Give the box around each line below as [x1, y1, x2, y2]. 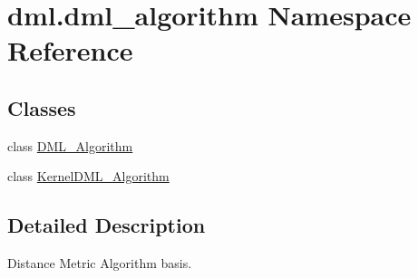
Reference [7, 32, 133, 69]
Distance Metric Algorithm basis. [7, 254, 192, 273]
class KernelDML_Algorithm [7, 167, 170, 186]
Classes [7, 93, 76, 121]
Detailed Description [7, 211, 206, 239]
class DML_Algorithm [7, 136, 133, 155]
